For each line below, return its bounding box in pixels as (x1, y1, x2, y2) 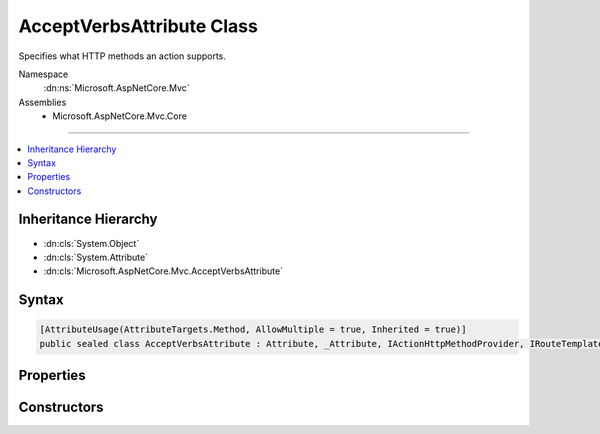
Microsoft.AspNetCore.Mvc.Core (52, 110, 187, 122)
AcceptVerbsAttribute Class (18, 15, 259, 37)
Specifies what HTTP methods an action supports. (18, 50, 227, 62)
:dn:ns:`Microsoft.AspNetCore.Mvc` (43, 82, 190, 94)
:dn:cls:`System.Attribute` (43, 251, 149, 263)
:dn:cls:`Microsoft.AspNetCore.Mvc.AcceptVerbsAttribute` (43, 265, 284, 277)
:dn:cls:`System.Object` (43, 237, 140, 249)
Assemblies (18, 96, 67, 108)
